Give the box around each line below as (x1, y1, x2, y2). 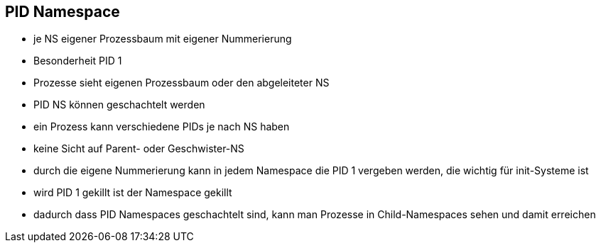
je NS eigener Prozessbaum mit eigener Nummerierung (33, 33, 292, 45)
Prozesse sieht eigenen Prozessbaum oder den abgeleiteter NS (33, 77, 330, 89)
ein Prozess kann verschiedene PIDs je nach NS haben (33, 120, 290, 133)
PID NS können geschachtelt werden (33, 98, 205, 111)
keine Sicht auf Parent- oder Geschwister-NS (33, 142, 244, 155)
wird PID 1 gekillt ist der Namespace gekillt (33, 186, 232, 199)
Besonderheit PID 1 (33, 55, 122, 67)
